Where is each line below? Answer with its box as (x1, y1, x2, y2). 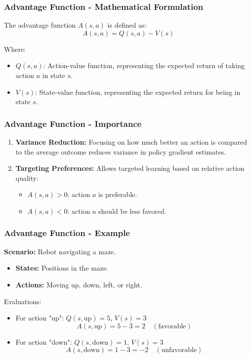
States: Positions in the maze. (15, 263, 109, 273)
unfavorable (161, 347, 197, 354)
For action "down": (15, 336, 72, 347)
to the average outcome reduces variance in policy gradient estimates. (15, 146, 226, 157)
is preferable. (98, 189, 137, 199)
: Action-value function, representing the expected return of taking (43, 60, 245, 71)
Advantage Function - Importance (4, 117, 142, 129)
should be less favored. (98, 205, 167, 216)
